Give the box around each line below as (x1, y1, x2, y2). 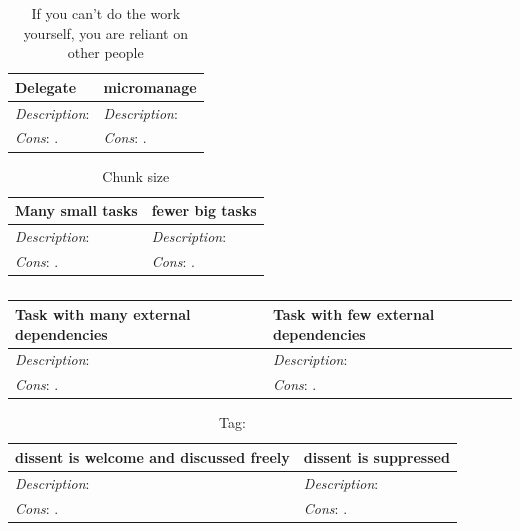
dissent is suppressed (303, 446, 450, 467)
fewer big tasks (151, 200, 257, 221)
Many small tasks (15, 200, 138, 221)
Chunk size (102, 165, 170, 186)
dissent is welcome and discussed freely (15, 446, 290, 467)
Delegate (15, 76, 77, 97)
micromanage (103, 76, 197, 97)
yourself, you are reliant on (23, 22, 188, 43)
